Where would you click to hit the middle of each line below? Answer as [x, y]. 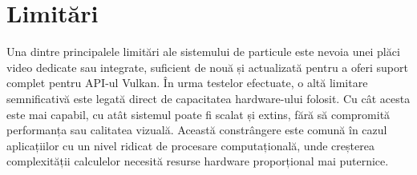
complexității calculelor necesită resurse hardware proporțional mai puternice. [198, 161]
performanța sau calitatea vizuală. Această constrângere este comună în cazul [197, 130]
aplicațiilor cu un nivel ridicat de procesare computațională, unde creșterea [190, 145]
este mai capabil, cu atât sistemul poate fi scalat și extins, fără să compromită [198, 114]
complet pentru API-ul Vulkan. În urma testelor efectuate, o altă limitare [187, 83]
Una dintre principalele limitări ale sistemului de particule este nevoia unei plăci [203, 52]
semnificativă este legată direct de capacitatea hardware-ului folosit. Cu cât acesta [208, 98]
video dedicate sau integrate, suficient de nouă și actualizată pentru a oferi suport [207, 67]
